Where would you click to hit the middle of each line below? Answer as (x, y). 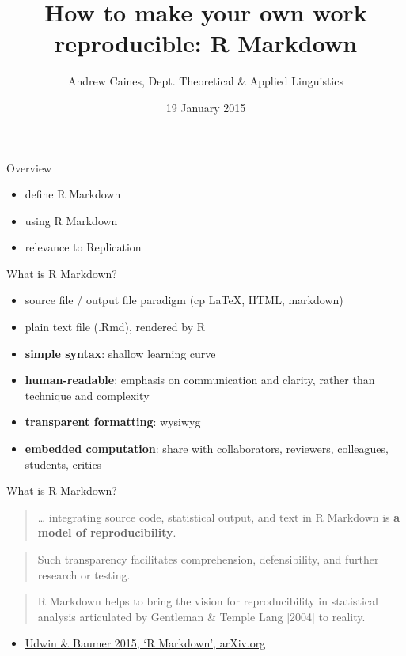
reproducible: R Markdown (206, 43)
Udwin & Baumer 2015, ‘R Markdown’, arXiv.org (145, 643)
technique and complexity (87, 395)
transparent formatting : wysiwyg (113, 422)
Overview (29, 167)
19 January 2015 (206, 107)
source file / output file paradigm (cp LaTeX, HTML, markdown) (184, 300)
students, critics (63, 464)
